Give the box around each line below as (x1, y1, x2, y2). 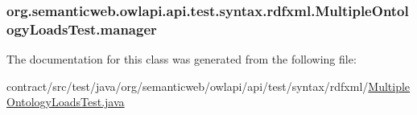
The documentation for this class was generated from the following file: (6, 51, 357, 68)
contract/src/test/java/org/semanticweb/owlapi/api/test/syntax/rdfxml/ (6, 77, 369, 94)
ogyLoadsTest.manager (6, 18, 157, 39)
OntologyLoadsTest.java (6, 93, 125, 110)
